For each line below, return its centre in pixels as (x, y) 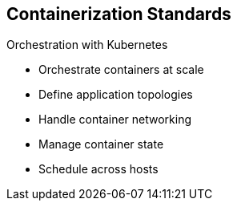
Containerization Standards (119, 14)
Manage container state (101, 144)
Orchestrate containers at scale (121, 70)
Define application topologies (116, 95)
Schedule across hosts (98, 169)
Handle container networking (115, 120)
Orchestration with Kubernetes (87, 45)
